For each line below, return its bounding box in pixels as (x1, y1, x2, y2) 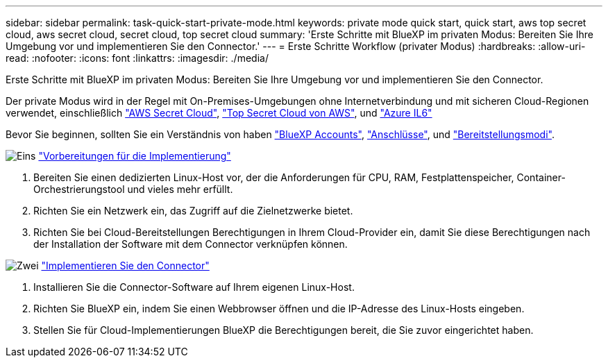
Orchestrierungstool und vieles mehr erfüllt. (33, 183, 233, 195)
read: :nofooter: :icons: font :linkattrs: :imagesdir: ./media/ (6, 52, 269, 64)
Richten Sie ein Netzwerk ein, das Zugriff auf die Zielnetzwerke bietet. (33, 205, 353, 217)
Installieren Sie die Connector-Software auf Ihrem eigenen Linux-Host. (33, 281, 355, 293)
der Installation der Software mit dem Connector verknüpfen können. (33, 238, 348, 250)
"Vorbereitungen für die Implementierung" (38, 150, 231, 162)
